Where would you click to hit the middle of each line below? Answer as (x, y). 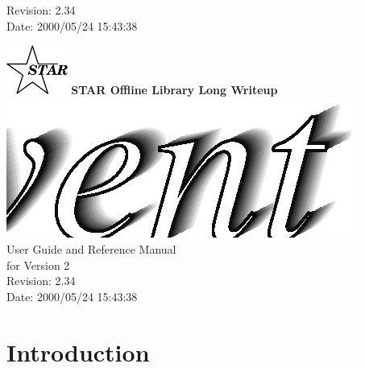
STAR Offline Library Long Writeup (174, 89)
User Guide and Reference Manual (91, 249)
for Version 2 (38, 265)
